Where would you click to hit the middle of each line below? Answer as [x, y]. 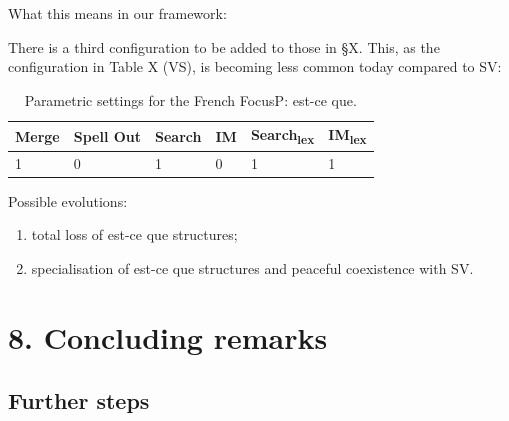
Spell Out [107, 135]
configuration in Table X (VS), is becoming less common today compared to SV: [255, 66]
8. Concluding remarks [168, 336]
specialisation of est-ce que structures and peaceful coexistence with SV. [252, 268]
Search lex [282, 136]
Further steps [79, 400]
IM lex [347, 136]
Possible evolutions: [68, 200]
